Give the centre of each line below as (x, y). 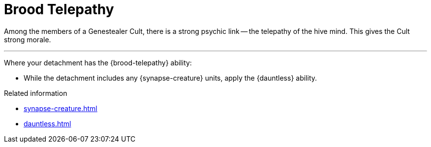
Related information (36, 93)
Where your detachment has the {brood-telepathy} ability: (98, 62)
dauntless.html (47, 123)
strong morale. (28, 39)
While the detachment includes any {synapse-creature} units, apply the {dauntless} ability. (170, 78)
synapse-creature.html (61, 108)
